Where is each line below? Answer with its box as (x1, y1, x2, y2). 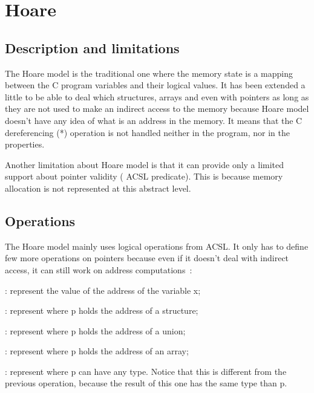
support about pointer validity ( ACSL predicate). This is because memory (5, 170, 283, 183)
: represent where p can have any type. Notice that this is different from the (5, 365, 287, 377)
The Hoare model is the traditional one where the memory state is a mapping (5, 67, 293, 79)
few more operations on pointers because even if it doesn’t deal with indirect (5, 252, 289, 264)
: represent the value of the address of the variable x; (5, 284, 201, 296)
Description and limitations (5, 38, 180, 57)
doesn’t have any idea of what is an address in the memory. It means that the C (5, 114, 303, 126)
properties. (5, 138, 45, 151)
